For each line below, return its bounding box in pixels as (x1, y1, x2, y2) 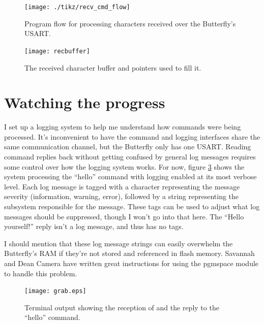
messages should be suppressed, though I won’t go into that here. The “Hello (4, 211, 244, 221)
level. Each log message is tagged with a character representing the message (4, 181, 240, 191)
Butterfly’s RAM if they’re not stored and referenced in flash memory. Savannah (4, 248, 255, 258)
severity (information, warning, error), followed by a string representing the (4, 191, 239, 202)
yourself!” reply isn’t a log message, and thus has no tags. (4, 221, 184, 232)
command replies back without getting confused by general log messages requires (4, 151, 256, 161)
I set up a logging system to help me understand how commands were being (4, 121, 241, 132)
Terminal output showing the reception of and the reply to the (24, 302, 219, 312)
